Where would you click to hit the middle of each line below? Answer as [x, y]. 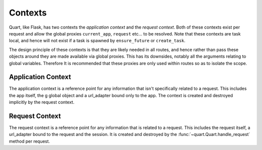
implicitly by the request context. [42, 102]
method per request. [30, 141]
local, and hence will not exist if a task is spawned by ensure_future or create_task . [97, 41]
